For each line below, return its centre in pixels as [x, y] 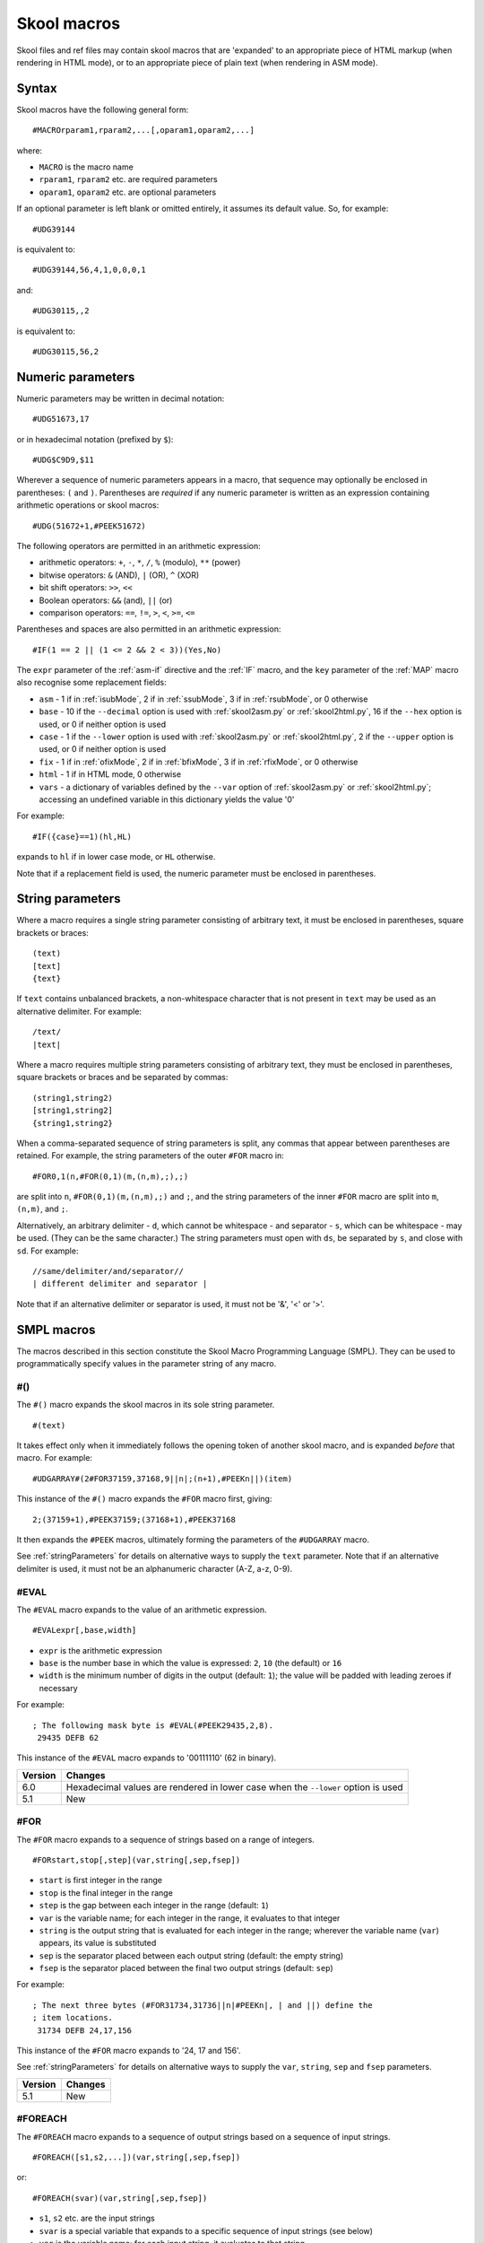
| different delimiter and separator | [120, 1284]
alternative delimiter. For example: [79, 1011]
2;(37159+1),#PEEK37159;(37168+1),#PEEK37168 [134, 1519]
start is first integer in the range [101, 1881]
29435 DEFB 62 [68, 1738]
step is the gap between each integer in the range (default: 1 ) [154, 1906]
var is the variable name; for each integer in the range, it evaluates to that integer [190, 1918]
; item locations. [73, 2018]
